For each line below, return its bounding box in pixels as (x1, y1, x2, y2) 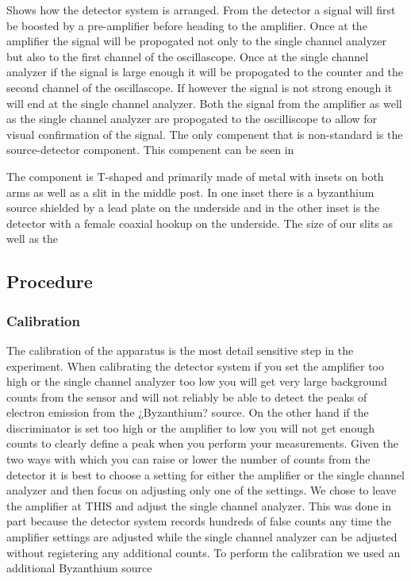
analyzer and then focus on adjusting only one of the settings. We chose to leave (6, 482, 397, 498)
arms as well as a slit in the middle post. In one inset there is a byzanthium (6, 183, 375, 200)
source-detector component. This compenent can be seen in (6, 141, 294, 158)
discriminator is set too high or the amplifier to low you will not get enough (6, 419, 375, 436)
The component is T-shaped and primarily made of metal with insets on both (6, 167, 384, 184)
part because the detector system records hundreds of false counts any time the (6, 513, 392, 529)
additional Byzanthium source (6, 560, 152, 576)
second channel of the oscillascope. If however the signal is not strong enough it (6, 79, 393, 95)
